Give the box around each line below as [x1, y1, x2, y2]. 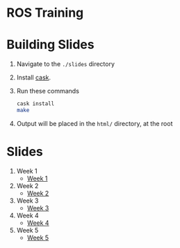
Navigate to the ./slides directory [16, 60, 115, 68]
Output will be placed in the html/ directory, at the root [16, 119, 173, 127]
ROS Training [6, 5, 84, 21]
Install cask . [16, 73, 51, 82]
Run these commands [16, 87, 79, 95]
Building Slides [6, 37, 95, 53]
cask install [16, 100, 55, 107]
